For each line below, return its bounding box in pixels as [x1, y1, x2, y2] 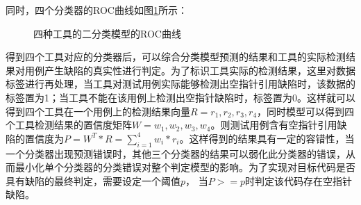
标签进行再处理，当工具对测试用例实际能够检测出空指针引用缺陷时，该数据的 [6, 76, 355, 91]
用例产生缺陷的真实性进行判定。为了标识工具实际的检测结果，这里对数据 [24, 63, 355, 77]
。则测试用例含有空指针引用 [210, 117, 337, 132]
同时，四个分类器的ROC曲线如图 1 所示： [6, 3, 187, 17]
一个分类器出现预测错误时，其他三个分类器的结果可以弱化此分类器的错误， [6, 146, 346, 161]
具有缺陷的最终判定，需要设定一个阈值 [6, 173, 180, 188]
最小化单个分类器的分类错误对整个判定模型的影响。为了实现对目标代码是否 [15, 160, 355, 174]
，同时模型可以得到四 [257, 104, 355, 118]
